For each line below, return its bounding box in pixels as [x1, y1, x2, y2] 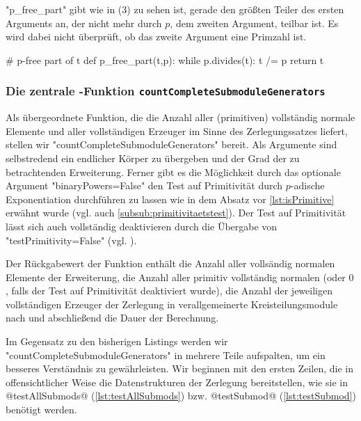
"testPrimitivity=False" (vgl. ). [6, 232, 137, 247]
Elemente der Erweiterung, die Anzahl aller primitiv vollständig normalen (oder [6, 269, 346, 284]
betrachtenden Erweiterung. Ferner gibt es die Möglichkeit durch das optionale [6, 164, 341, 179]
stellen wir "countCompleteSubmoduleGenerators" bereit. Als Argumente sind [6, 137, 337, 152]
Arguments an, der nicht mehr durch [6, 15, 162, 30]
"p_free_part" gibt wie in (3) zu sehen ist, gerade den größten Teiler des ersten [6, 2, 344, 16]
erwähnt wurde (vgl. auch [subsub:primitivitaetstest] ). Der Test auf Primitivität [6, 205, 346, 220]
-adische [290, 178, 325, 193]
